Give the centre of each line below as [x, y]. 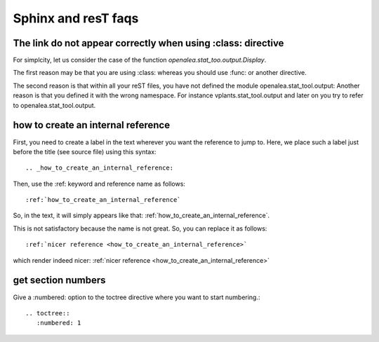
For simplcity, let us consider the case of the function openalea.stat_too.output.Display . [140, 60]
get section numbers [59, 280]
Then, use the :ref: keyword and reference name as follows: [99, 184]
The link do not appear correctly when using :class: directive [148, 43]
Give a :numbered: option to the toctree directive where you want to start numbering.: [137, 297]
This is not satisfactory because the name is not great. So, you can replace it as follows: [140, 228]
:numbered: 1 [59, 323]
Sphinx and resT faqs [76, 18]
